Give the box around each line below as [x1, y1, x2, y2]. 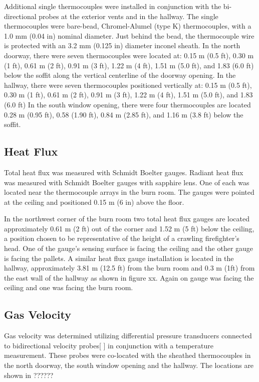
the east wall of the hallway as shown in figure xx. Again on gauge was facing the [4, 272, 254, 283]
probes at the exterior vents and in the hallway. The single [39, 11, 218, 21]
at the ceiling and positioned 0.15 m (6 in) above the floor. [4, 196, 184, 207]
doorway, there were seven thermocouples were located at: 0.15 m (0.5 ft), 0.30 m [4, 50, 254, 60]
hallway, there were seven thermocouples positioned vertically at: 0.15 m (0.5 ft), [4, 79, 252, 90]
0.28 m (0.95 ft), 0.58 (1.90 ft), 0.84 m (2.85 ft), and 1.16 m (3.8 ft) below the [4, 109, 243, 119]
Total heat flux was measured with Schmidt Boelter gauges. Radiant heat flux [4, 167, 243, 177]
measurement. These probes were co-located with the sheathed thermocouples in [4, 350, 251, 360]
